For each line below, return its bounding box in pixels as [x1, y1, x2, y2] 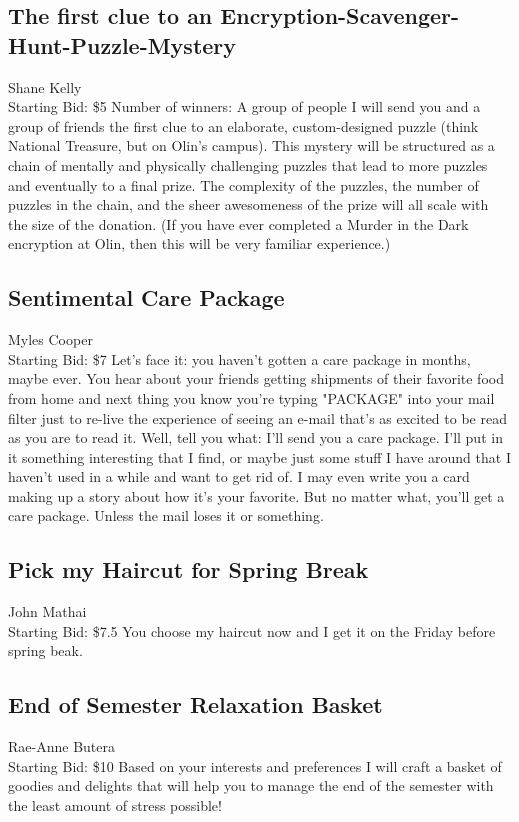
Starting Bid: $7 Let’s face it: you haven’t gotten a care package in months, [8, 348, 471, 369]
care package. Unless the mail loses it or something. [8, 505, 324, 526]
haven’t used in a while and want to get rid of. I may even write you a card [8, 466, 470, 487]
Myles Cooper [8, 329, 93, 350]
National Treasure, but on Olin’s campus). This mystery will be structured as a [8, 135, 495, 156]
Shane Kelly [8, 76, 82, 97]
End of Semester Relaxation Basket [8, 689, 383, 720]
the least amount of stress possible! [8, 795, 222, 816]
